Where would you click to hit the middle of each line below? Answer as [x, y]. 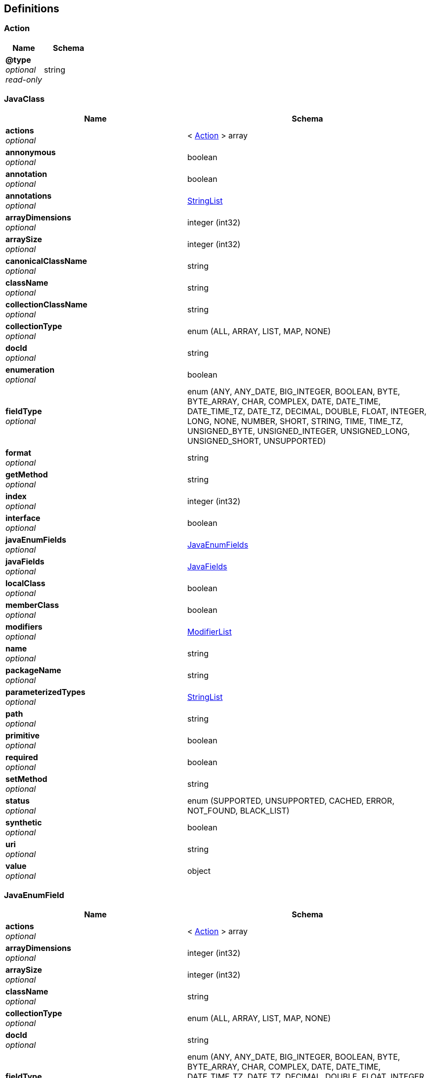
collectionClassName [46, 304]
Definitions [32, 9]
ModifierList [209, 631]
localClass [25, 583]
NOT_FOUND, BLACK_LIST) [238, 810]
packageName [33, 670]
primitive [22, 735]
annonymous [31, 152]
